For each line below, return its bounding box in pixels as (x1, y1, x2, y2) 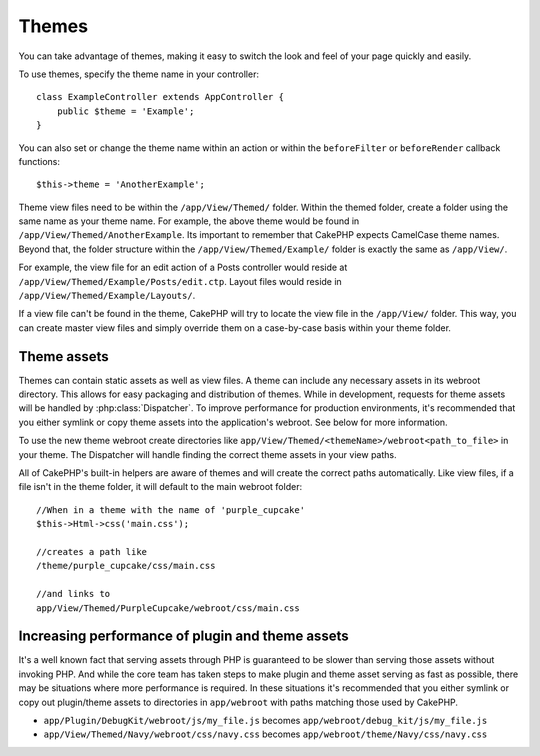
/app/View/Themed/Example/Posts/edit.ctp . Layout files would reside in (18, 275, 342, 287)
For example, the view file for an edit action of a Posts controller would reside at (18, 261, 348, 274)
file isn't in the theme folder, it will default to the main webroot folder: (18, 481, 303, 493)
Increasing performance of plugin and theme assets (18, 628, 349, 645)
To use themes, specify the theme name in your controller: (18, 68, 260, 80)
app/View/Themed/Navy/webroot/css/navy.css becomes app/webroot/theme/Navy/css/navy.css (43, 728, 488, 740)
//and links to (36, 588, 111, 600)
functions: (18, 155, 60, 167)
